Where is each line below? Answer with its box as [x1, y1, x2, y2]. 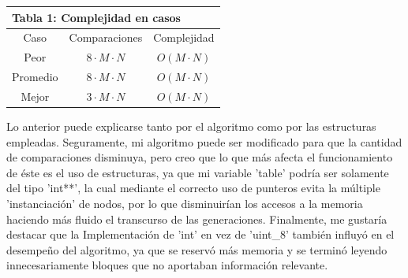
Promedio [12, 69, 58, 85]
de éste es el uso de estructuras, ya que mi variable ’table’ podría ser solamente [6, 164, 389, 180]
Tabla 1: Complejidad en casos [12, 9, 181, 25]
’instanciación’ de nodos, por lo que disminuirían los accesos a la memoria [6, 195, 363, 211]
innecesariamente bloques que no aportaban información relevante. [6, 257, 328, 273]
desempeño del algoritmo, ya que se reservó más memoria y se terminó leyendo [6, 241, 387, 258]
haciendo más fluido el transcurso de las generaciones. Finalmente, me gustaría [6, 210, 387, 227]
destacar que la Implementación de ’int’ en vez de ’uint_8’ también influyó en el [6, 226, 395, 243]
